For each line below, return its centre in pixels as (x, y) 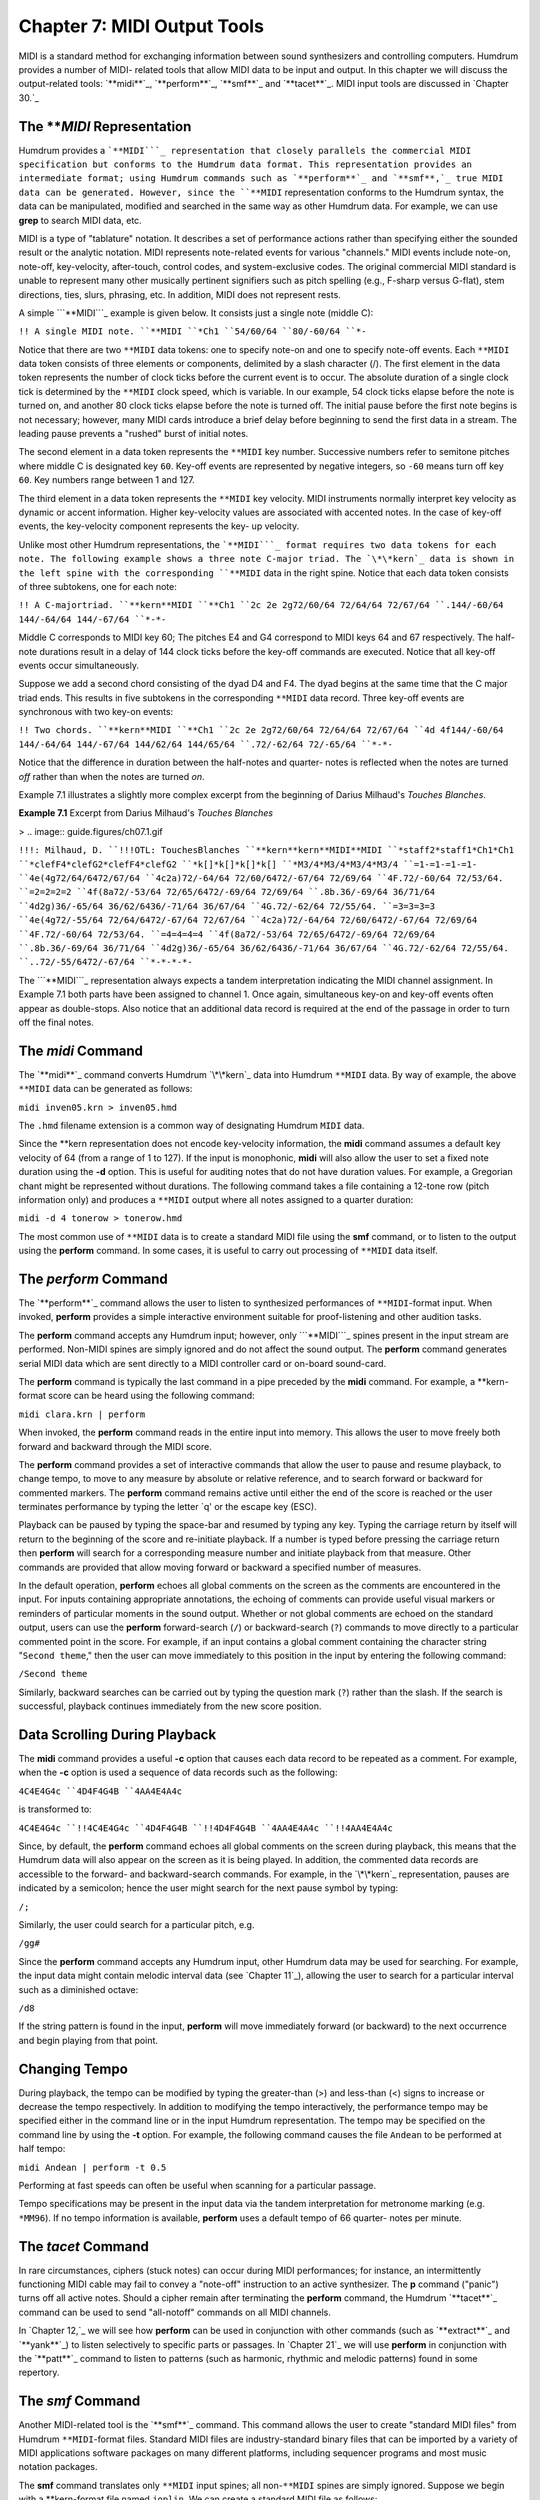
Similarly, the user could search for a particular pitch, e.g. (136, 1924)
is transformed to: (55, 1809)
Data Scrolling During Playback (117, 1734)
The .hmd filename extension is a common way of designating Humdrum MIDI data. (191, 1125)
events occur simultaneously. (79, 665)
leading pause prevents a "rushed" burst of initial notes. (133, 434)
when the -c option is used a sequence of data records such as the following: (178, 1772)
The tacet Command (84, 2246)
